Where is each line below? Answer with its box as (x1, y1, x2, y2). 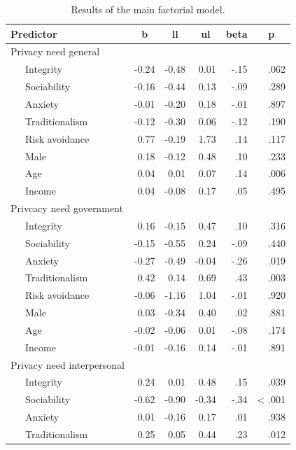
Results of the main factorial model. (71, 2, 225, 16)
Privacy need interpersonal (10, 357, 125, 372)
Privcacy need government (10, 201, 123, 216)
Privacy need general (10, 44, 100, 59)
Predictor (10, 26, 57, 41)
